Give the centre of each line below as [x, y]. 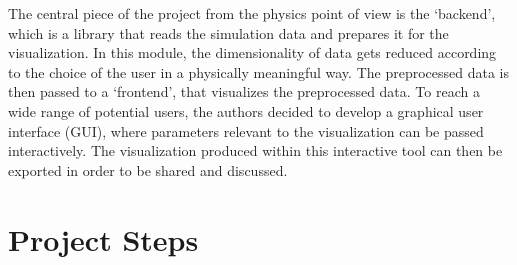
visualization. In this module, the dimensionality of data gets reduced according [252, 52]
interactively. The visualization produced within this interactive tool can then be [255, 150]
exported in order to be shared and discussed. [148, 169]
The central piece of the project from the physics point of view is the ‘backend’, [252, 13]
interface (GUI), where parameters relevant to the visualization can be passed [246, 130]
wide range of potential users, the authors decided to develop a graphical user [246, 110]
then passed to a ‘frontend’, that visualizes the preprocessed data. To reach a [244, 91]
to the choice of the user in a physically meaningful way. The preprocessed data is [258, 71]
